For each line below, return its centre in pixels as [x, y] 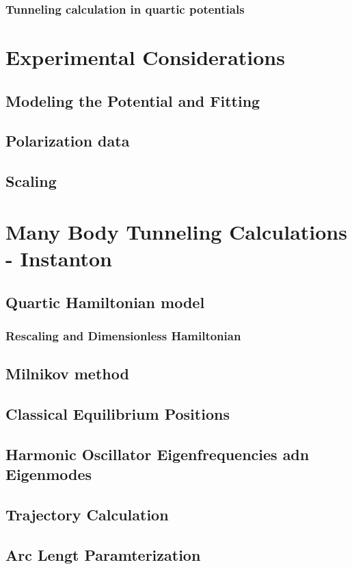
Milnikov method [67, 374]
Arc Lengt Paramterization [103, 554]
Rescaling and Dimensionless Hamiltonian [123, 335]
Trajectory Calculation [87, 514]
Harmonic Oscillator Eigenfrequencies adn [158, 454]
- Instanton [59, 258]
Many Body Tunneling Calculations [176, 231]
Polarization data [68, 141]
